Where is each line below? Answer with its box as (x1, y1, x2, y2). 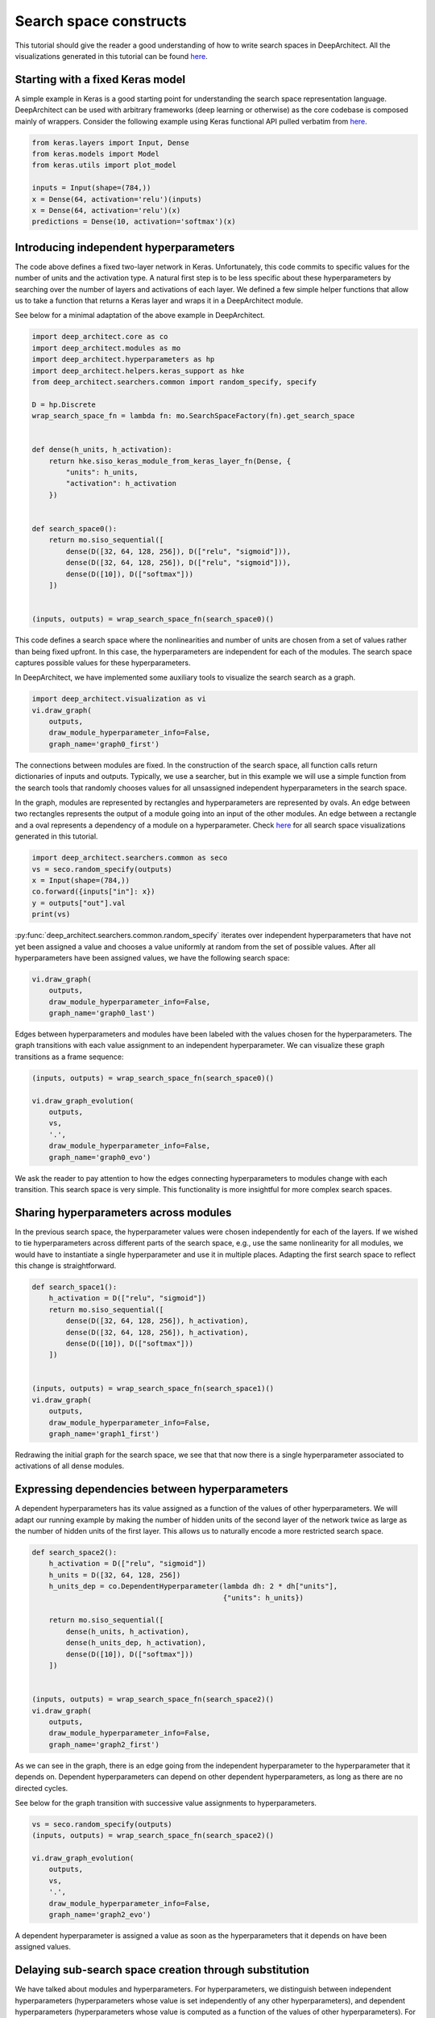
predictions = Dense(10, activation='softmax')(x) (31, 217, 237, 226)
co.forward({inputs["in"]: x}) (31, 887, 156, 896)
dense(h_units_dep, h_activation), (65, 1639, 207, 1647)
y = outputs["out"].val (31, 898, 126, 907)
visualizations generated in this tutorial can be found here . (14, 51, 209, 61)
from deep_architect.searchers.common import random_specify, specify (31, 377, 317, 387)
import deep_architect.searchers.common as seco (31, 853, 228, 863)
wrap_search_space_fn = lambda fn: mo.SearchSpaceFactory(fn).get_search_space (31, 412, 355, 421)
